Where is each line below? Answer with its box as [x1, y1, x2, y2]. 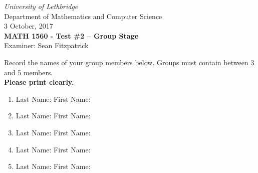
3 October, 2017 [4, 21, 53, 31]
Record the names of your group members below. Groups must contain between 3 [4, 57, 254, 67]
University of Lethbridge [4, 1, 78, 11]
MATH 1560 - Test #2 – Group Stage [4, 30, 139, 41]
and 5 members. [4, 67, 53, 77]
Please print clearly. [4, 77, 74, 87]
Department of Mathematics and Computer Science [4, 11, 162, 21]
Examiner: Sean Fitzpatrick [4, 40, 89, 51]
